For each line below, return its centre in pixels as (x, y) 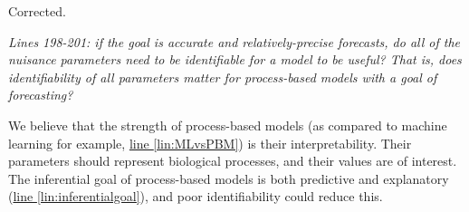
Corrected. (37, 11)
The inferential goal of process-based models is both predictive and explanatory (229, 178)
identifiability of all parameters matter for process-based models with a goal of (223, 77)
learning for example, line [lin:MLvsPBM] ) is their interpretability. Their (210, 143)
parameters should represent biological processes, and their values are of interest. (233, 161)
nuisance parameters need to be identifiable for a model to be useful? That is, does (235, 59)
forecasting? (41, 95)
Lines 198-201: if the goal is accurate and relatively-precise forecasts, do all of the (234, 41)
